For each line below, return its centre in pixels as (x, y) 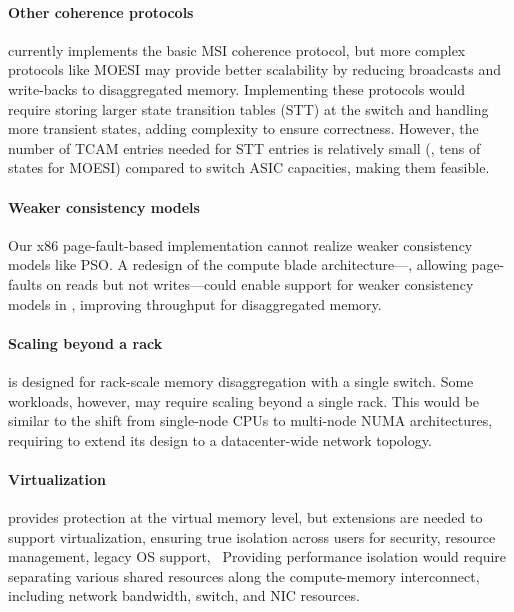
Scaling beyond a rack (85, 342)
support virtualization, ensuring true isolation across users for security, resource (252, 536)
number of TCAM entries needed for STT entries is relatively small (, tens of (244, 147)
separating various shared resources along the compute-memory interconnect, (244, 575)
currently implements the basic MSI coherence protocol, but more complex (237, 49)
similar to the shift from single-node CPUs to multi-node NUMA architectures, (250, 420)
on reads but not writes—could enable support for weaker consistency (260, 283)
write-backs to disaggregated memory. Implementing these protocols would (236, 88)
